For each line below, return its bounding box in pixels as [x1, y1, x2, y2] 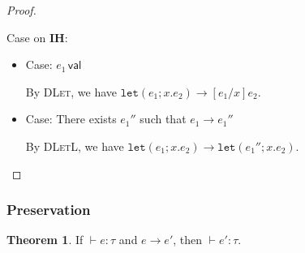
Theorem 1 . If [6, 231, 84, 248]
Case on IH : [6, 28, 68, 45]
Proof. [6, 2, 37, 18]
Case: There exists [25, 110, 117, 127]
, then [173, 231, 203, 248]
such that [140, 110, 187, 127]
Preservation [6, 199, 91, 220]
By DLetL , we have [25, 137, 124, 154]
